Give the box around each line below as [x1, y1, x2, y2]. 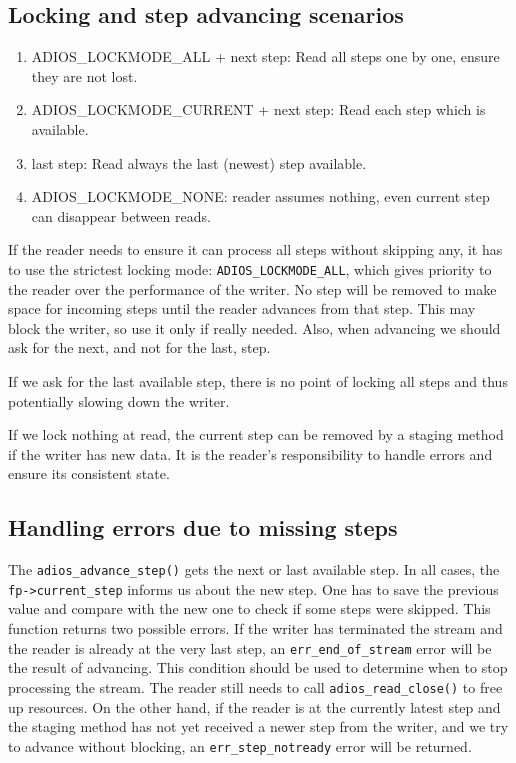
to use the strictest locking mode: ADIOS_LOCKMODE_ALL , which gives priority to [8, 258, 492, 279]
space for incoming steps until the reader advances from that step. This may [8, 298, 476, 319]
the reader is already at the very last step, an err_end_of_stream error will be [8, 637, 492, 658]
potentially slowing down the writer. [8, 390, 230, 411]
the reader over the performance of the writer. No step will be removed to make [8, 278, 497, 299]
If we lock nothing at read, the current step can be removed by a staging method [8, 424, 504, 445]
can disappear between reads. [31, 205, 211, 226]
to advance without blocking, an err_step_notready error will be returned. [8, 735, 472, 756]
